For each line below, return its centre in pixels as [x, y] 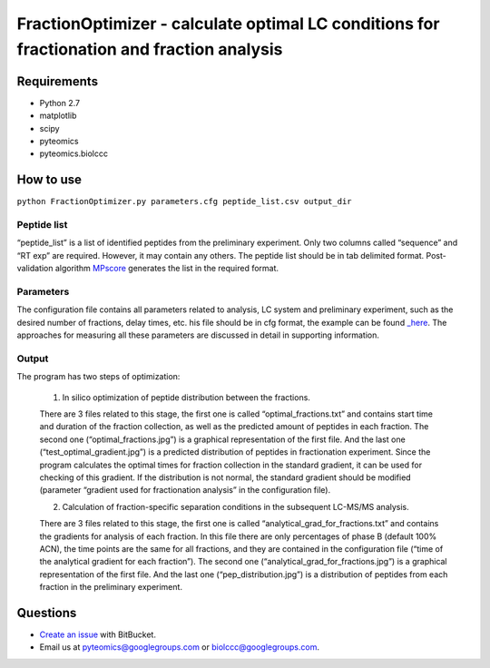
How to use [49, 180]
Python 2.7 [60, 103]
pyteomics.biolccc [74, 153]
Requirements [58, 81]
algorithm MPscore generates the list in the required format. [167, 269]
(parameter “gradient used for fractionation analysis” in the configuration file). [185, 490]
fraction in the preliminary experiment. [111, 587]
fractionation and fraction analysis [150, 49]
